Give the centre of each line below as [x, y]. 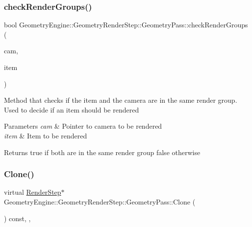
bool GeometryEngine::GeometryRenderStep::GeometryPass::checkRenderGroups [126, 25]
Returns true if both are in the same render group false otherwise [102, 152]
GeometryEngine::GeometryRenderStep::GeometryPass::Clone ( [100, 201]
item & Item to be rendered [46, 135]
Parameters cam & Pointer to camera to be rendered [83, 126]
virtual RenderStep [33, 192]
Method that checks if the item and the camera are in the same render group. [121, 100]
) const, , [17, 218]
